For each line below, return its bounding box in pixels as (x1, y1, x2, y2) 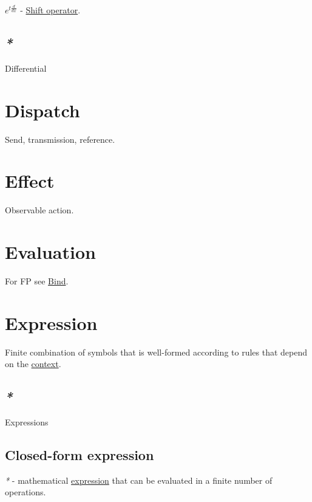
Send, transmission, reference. (5, 132, 115, 145)
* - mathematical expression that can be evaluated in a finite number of (5, 473, 273, 486)
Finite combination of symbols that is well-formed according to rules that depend (5, 345, 308, 358)
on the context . (5, 357, 61, 370)
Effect (5, 168, 55, 193)
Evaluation (5, 239, 96, 264)
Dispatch (5, 97, 80, 122)
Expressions (5, 416, 49, 428)
